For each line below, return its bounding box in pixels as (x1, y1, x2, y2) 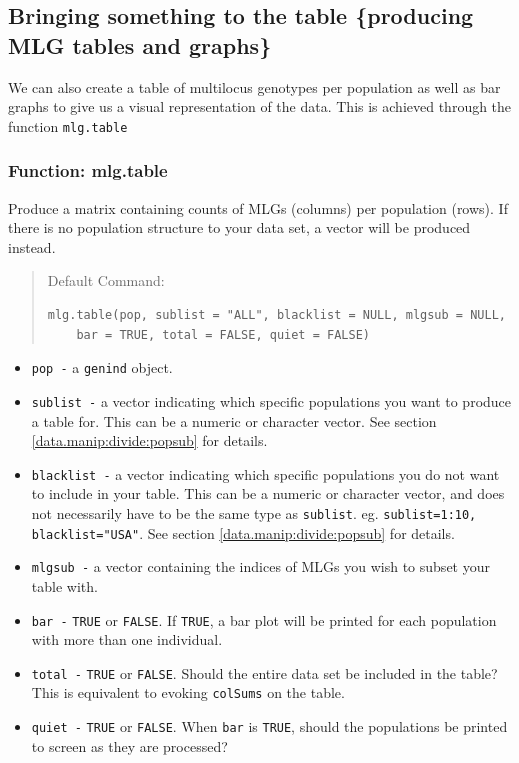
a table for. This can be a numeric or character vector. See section (31, 410, 437, 431)
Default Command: (47, 270, 165, 291)
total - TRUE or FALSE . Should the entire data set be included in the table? (31, 662, 498, 683)
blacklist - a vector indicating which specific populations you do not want (31, 463, 500, 484)
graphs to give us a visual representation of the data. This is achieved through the (8, 96, 512, 117)
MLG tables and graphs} (8, 29, 272, 60)
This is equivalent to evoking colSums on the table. (31, 682, 345, 703)
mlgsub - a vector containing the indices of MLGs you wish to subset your (31, 556, 490, 577)
